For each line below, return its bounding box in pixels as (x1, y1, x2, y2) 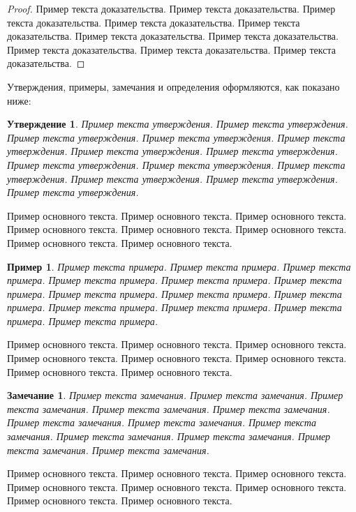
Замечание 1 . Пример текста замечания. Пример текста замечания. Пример (7, 388, 343, 402)
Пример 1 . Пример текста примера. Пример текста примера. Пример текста (7, 259, 351, 273)
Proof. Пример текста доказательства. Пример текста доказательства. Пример (7, 1, 336, 15)
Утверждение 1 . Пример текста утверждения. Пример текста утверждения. (7, 116, 348, 131)
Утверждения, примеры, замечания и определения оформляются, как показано (7, 79, 340, 93)
